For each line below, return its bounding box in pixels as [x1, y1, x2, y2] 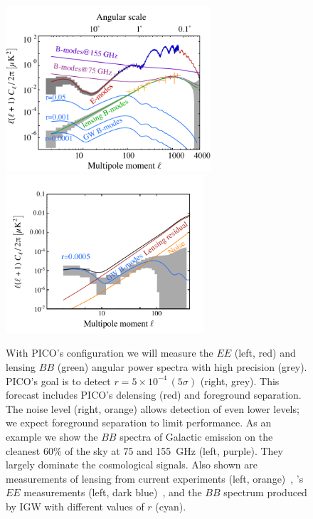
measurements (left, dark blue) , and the [23, 485, 202, 500]
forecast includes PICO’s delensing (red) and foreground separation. [6, 387, 302, 402]
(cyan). [155, 498, 186, 513]
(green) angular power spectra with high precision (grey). [57, 359, 307, 374]
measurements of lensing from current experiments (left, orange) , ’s [6, 471, 304, 486]
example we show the [6, 429, 98, 444]
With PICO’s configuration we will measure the [6, 345, 213, 360]
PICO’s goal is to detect [6, 373, 111, 388]
